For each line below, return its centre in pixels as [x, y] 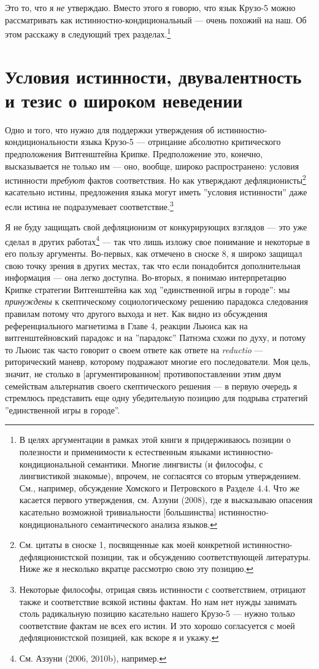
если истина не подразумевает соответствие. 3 [89, 205]
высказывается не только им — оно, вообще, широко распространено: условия [152, 166]
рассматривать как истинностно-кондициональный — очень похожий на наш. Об [156, 19]
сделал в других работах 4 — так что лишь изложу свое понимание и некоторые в [158, 240]
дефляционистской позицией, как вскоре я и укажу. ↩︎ [119, 637]
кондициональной [52, 464]
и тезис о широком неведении [124, 100]
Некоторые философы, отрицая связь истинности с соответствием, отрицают [163, 589]
